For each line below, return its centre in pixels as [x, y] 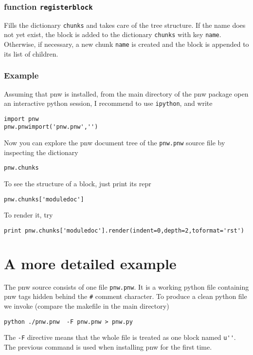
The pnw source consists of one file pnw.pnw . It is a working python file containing [126, 286]
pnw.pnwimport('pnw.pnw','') [51, 127]
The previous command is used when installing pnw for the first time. [108, 346]
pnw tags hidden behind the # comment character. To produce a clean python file [126, 296]
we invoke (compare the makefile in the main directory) [87, 306]
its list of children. [31, 53]
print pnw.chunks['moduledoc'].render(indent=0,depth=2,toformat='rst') [124, 230]
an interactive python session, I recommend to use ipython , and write [108, 103]
